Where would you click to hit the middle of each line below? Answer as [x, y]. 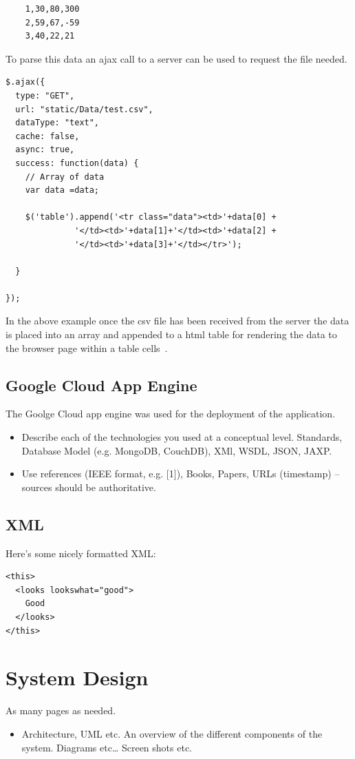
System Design [77, 677]
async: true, [45, 150]
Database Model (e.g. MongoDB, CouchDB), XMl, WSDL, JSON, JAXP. [177, 450]
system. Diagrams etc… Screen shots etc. [107, 747]
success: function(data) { [77, 163]
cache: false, [47, 136]
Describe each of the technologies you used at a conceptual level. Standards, [182, 437]
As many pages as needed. [61, 710]
